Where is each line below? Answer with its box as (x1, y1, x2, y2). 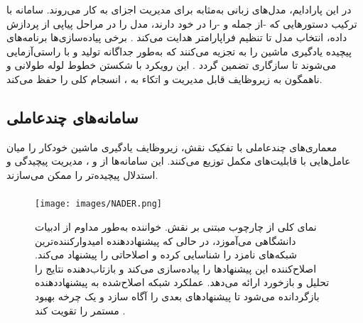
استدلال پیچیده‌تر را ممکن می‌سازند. (6, 167, 158, 182)
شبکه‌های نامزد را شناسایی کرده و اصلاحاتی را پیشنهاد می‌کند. (35, 247, 297, 262)
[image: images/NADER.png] (35, 199, 162, 209)
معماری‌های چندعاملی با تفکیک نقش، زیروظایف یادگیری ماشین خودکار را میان (6, 139, 337, 154)
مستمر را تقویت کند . (35, 302, 126, 317)
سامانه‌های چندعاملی (6, 106, 139, 128)
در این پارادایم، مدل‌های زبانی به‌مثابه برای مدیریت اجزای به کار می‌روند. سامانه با (6, 1, 352, 16)
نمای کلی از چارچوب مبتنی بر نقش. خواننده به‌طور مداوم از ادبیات (35, 219, 317, 234)
